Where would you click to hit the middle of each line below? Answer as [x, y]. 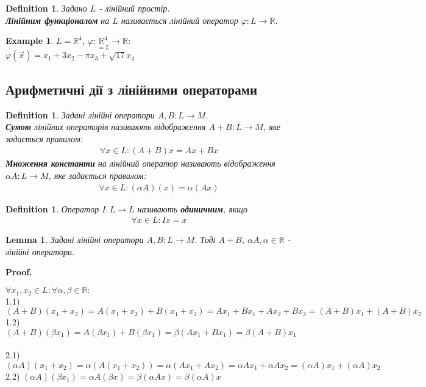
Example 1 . [30, 41]
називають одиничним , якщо [192, 208]
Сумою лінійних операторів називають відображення [106, 127]
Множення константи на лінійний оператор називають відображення [140, 163]
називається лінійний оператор [179, 20]
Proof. [19, 272]
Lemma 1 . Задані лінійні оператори [75, 240]
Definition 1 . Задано [46, 8]
